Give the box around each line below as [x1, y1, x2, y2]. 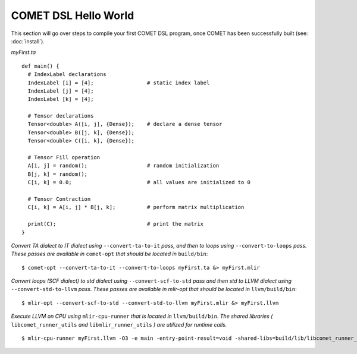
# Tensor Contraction [27, 195, 91, 202]
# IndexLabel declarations [27, 71, 107, 78]
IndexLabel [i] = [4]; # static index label [27, 79, 210, 86]
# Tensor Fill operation [27, 154, 101, 161]
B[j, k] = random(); [27, 170, 88, 178]
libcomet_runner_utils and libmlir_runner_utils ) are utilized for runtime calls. [11, 321, 227, 328]
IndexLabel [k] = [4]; [27, 96, 94, 103]
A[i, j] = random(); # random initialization [27, 162, 220, 169]
